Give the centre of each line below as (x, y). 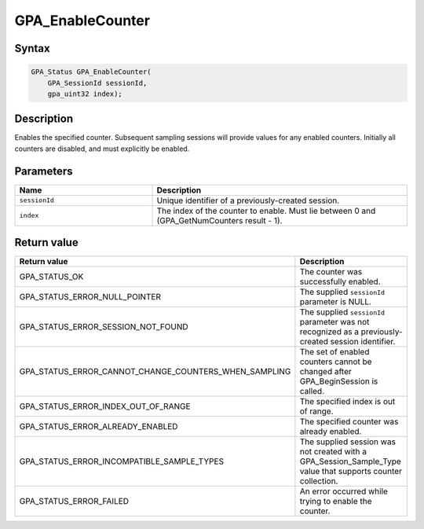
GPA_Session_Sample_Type (351, 461)
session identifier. (363, 342)
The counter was (331, 272)
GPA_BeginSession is (339, 381)
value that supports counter (351, 472)
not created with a (333, 452)
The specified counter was (349, 422)
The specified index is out (347, 402)
